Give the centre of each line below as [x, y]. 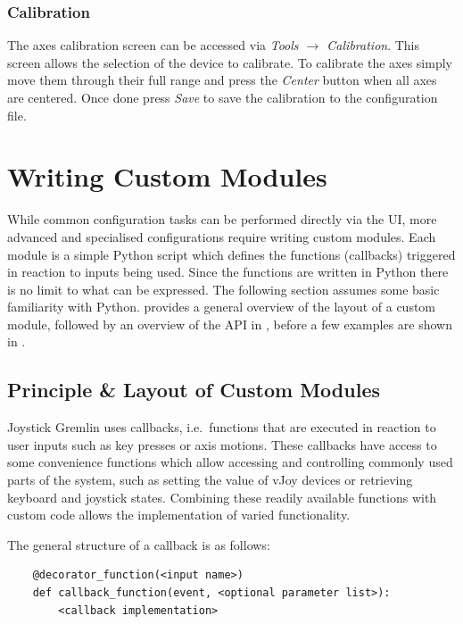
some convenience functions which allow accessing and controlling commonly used [230, 462]
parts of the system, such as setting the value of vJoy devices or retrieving [210, 480]
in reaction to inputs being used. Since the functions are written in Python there [228, 272]
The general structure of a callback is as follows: [139, 544]
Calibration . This [373, 45]
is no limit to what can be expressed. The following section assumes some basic [223, 289]
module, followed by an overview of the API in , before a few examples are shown [230, 324]
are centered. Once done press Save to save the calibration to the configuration [223, 97]
